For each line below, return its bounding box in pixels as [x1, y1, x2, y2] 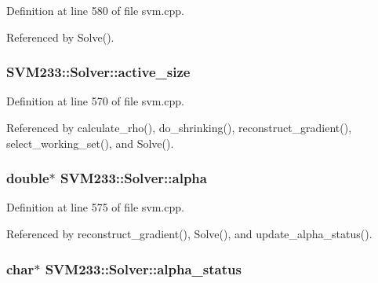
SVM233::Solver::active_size [6, 62, 191, 82]
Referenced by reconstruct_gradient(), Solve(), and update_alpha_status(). [6, 226, 373, 241]
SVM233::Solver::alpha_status [45, 259, 242, 278]
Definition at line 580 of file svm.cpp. [6, 2, 185, 18]
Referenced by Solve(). [6, 28, 114, 45]
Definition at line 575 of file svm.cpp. [6, 199, 185, 215]
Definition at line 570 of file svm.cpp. [6, 93, 185, 109]
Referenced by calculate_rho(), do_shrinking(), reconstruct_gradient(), [6, 119, 352, 135]
